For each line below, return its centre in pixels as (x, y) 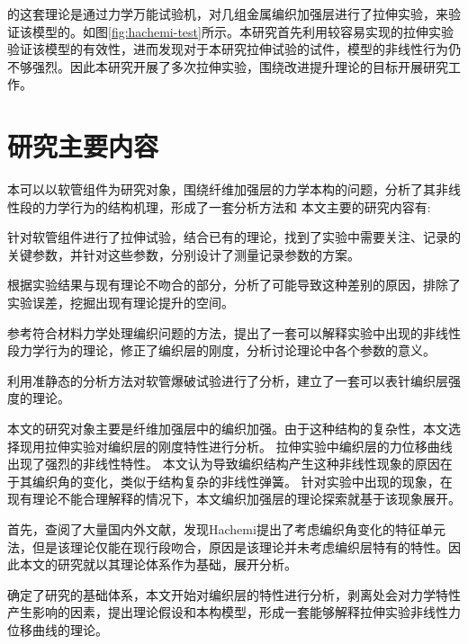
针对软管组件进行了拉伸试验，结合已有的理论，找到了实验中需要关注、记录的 (234, 237)
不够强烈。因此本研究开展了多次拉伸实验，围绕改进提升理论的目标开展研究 (228, 66)
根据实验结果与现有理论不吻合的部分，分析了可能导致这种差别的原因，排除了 (234, 285)
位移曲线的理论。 (58, 629)
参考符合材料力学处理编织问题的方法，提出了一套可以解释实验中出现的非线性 (234, 332)
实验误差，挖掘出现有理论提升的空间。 (121, 303)
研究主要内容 (83, 146)
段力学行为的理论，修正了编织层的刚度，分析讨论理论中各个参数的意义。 (221, 350)
